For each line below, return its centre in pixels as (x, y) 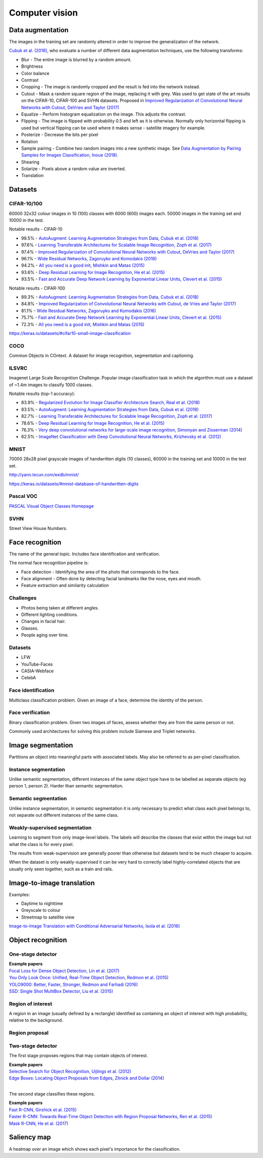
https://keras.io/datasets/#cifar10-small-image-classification (70, 333)
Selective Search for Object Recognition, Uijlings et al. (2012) (70, 1071)
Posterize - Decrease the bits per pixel (60, 135)
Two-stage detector (33, 1046)
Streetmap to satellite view (48, 917)
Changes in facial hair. (43, 621)
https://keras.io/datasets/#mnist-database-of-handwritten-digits (74, 484)
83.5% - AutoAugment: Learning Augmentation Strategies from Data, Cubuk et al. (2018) (110, 409)
